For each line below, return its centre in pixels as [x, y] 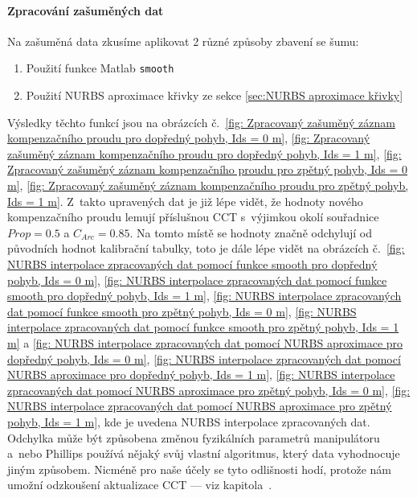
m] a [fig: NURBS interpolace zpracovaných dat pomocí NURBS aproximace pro [205, 342]
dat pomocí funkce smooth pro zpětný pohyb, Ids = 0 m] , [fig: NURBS [182, 311]
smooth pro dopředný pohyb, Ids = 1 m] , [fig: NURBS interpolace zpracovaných [204, 296]
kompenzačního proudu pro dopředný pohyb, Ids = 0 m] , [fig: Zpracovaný [189, 138]
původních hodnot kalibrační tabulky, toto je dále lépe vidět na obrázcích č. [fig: [206, 248]
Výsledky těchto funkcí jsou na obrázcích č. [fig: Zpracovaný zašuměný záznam [201, 122]
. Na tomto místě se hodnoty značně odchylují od [251, 232]
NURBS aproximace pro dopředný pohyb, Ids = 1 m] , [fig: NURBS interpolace [201, 375]
